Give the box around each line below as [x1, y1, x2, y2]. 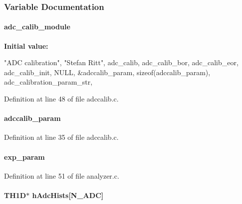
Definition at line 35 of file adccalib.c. [4, 132, 119, 142]
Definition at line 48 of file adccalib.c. [4, 94, 119, 104]
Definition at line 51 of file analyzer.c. [4, 170, 119, 181]
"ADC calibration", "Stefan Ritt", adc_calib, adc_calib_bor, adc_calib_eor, [4, 57, 239, 68]
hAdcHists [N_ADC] [32, 190, 104, 200]
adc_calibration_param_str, [4, 77, 93, 87]
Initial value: [4, 40, 48, 51]
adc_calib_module [4, 21, 70, 32]
